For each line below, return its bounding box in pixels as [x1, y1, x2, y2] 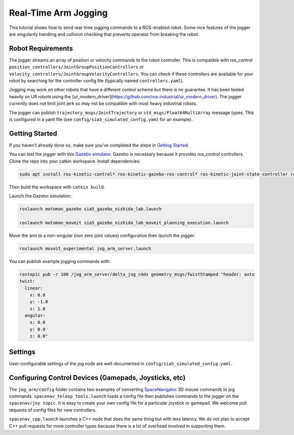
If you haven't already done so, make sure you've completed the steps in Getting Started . [9, 142, 189, 148]
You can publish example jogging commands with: [9, 258, 111, 264]
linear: [24, 285, 43, 291]
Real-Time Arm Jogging [9, 7, 108, 18]
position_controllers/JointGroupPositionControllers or [9, 64, 144, 70]
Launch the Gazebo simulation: [9, 193, 72, 199]
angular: [24, 313, 46, 319]
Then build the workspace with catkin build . [9, 184, 105, 190]
